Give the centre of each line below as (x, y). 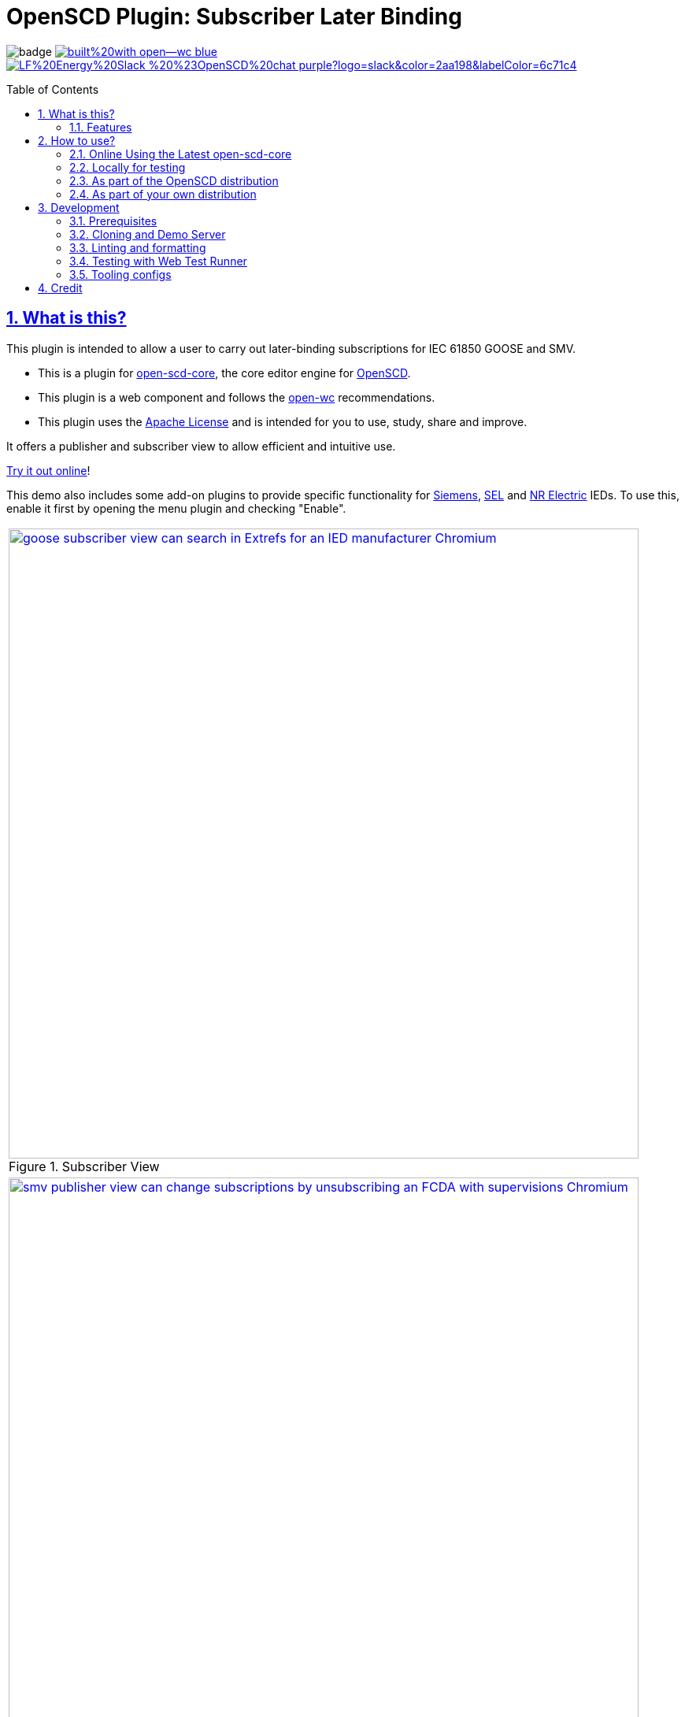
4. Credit (60, 287)
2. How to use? (77, 140)
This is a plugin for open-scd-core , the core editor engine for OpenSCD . (224, 373)
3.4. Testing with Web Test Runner (158, 261)
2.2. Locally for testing (128, 167)
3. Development (79, 207)
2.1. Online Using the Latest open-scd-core (181, 154)
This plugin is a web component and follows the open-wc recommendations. (237, 397)
